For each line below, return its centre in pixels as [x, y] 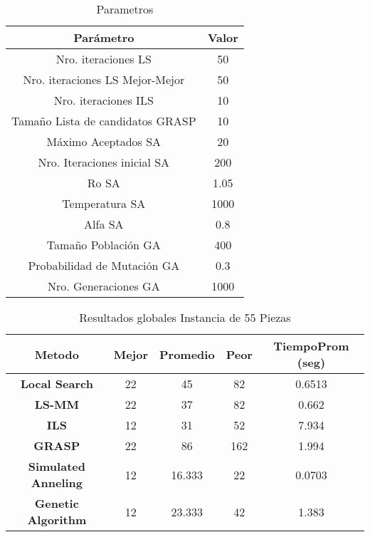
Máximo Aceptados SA [104, 141]
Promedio [187, 354]
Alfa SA [104, 224]
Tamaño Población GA [104, 245]
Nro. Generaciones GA [104, 286]
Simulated [57, 466]
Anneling [57, 483]
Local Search [57, 384]
